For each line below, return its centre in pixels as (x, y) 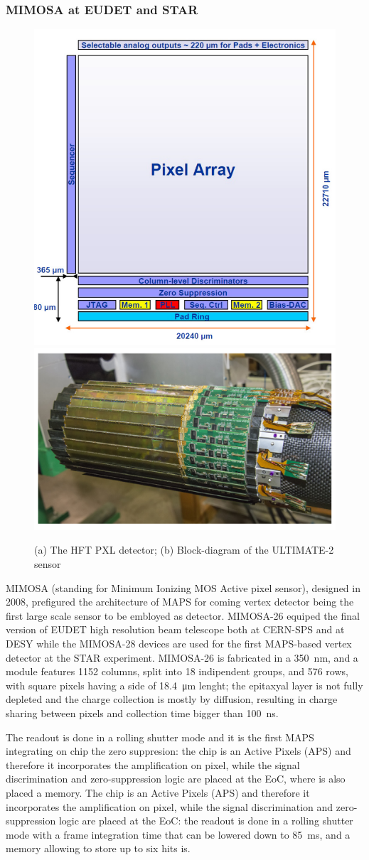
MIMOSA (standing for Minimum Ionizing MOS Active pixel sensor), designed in (183, 587)
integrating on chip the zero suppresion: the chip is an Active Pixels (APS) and (178, 751)
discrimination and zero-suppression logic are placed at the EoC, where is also (176, 779)
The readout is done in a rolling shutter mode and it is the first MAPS (160, 737)
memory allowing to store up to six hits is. (98, 848)
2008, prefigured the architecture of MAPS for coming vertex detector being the (180, 602)
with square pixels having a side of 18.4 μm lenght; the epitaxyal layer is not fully (184, 685)
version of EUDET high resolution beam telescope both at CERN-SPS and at (175, 629)
